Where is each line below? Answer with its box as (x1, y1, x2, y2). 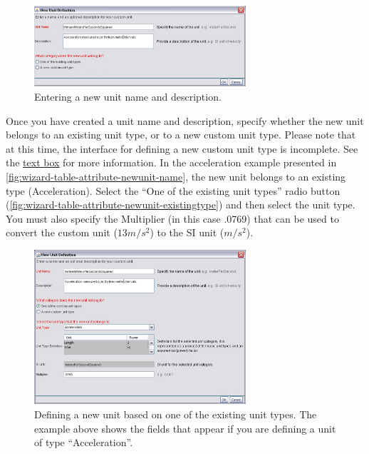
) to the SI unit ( (150, 225, 224, 240)
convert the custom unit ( (6, 225, 118, 240)
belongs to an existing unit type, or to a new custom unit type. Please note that (6, 127, 356, 142)
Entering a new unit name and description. (34, 89, 222, 104)
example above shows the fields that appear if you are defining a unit (34, 420, 336, 435)
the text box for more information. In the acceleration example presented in (6, 155, 337, 170)
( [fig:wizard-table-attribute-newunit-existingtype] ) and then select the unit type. (6, 197, 355, 212)
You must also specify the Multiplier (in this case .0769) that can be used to (6, 211, 339, 226)
